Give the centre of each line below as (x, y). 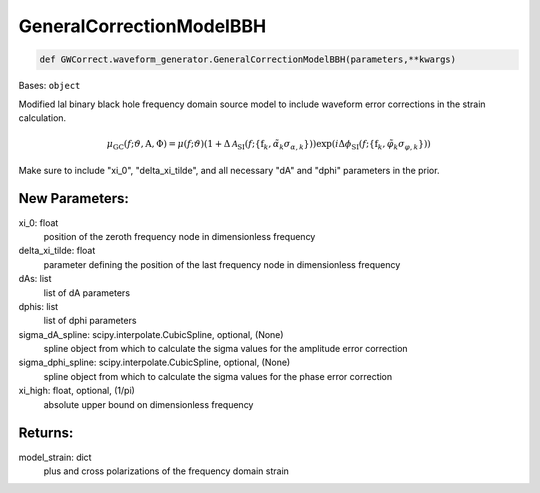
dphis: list (38, 306)
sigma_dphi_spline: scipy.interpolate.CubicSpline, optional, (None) (154, 362)
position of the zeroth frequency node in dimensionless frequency (179, 236)
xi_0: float (38, 222)
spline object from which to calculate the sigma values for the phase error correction (218, 376)
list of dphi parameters (90, 321)
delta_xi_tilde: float (57, 251)
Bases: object (49, 86)
